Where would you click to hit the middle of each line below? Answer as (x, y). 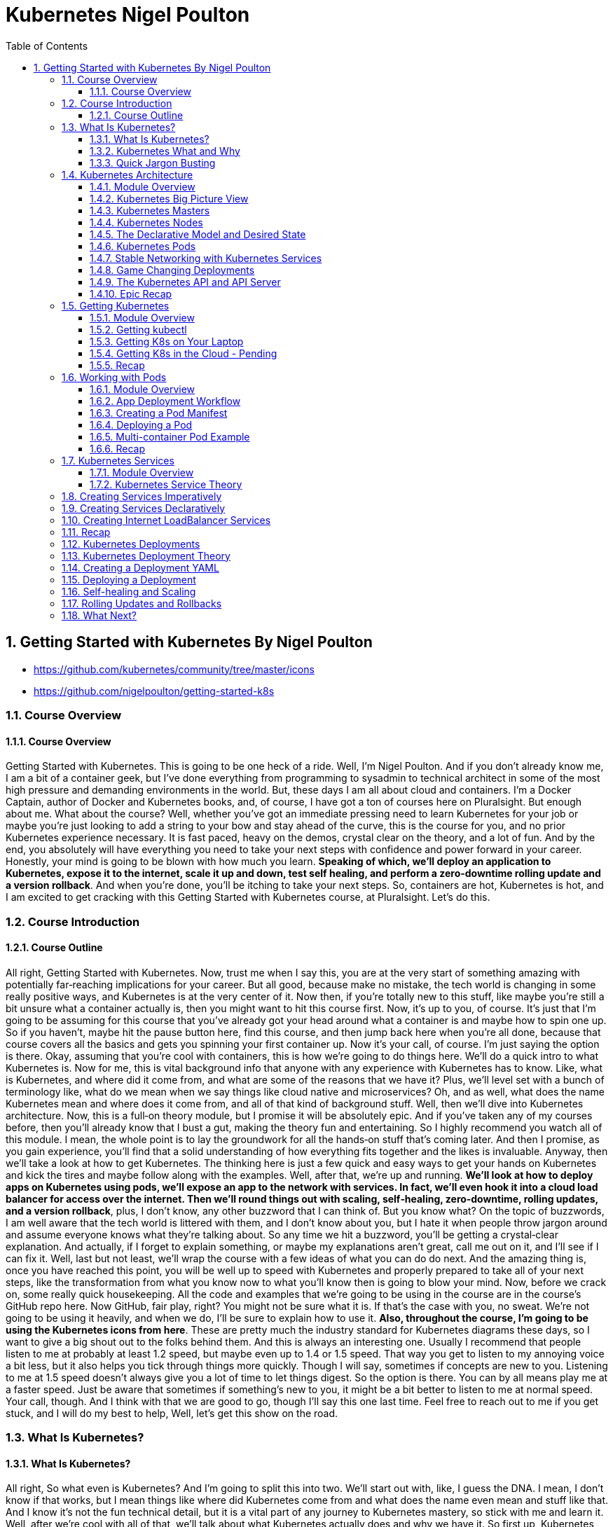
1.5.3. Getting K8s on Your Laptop (167, 341)
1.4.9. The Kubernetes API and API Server (185, 282)
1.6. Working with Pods (114, 377)
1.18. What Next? (99, 615)
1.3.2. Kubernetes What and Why (165, 151)
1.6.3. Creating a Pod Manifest (159, 413)
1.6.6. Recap (117, 448)
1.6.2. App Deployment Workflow (165, 401)
